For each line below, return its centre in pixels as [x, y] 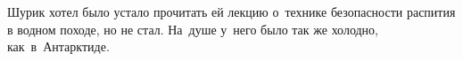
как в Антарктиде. [58, 46]
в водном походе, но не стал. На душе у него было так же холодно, [193, 29]
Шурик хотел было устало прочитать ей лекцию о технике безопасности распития [231, 11]
